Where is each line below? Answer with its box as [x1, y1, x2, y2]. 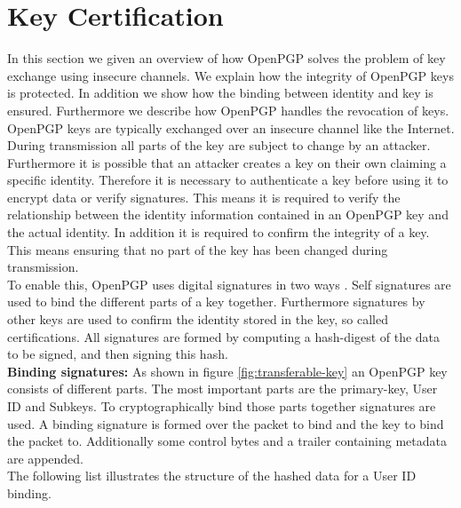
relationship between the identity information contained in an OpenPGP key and [7, 205, 449, 224]
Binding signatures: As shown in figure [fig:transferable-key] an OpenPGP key [7, 361, 448, 380]
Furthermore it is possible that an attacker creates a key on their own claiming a [7, 153, 447, 171]
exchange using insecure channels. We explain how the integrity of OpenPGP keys [7, 66, 454, 84]
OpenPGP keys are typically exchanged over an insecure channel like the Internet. [7, 118, 455, 137]
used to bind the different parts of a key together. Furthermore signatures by [7, 292, 425, 311]
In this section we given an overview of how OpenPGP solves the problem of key [7, 49, 446, 67]
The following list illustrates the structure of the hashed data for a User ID [7, 466, 417, 485]
